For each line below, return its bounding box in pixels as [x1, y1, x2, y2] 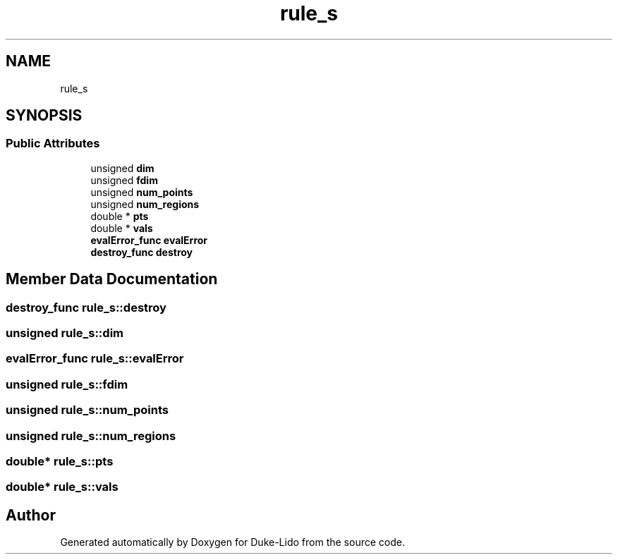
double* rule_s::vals [6, 480, 119, 494]
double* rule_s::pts [6, 454, 114, 468]
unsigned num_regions [90, 197, 200, 210]
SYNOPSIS [6, 106, 83, 125]
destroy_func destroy [90, 245, 193, 258]
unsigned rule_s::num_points [6, 403, 169, 418]
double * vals [90, 221, 153, 234]
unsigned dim [90, 162, 154, 174]
